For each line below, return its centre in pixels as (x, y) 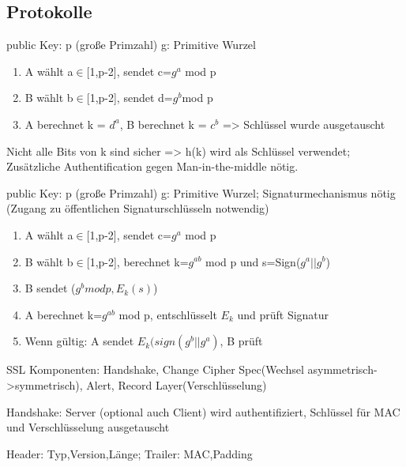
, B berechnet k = (163, 124)
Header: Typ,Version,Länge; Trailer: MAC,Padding (130, 453)
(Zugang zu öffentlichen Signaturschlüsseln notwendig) (138, 208)
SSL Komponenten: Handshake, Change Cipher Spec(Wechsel (155, 369)
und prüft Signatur (283, 314)
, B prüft (241, 341)
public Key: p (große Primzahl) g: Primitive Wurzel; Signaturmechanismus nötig (201, 192)
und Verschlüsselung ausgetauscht (88, 427)
